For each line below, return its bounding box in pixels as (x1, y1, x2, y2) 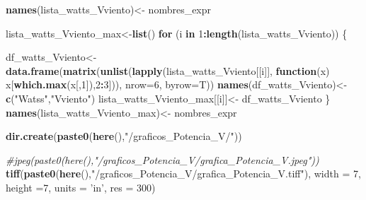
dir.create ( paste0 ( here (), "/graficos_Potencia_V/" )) (6, 129, 242, 143)
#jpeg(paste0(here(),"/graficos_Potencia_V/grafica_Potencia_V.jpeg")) (6, 152, 319, 167)
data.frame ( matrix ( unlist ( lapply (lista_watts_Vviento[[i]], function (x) (6, 63, 330, 78)
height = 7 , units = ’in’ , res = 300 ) (6, 180, 156, 194)
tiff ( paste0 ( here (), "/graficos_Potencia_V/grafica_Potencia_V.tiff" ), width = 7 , (6, 166, 361, 181)
